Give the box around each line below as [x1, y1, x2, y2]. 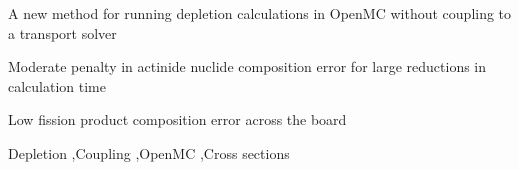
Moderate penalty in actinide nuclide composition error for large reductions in [8, 56, 487, 77]
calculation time [8, 75, 106, 96]
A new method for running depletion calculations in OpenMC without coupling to [8, 3, 512, 23]
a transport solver [8, 22, 117, 43]
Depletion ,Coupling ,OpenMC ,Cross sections [8, 142, 290, 163]
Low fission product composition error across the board [8, 109, 347, 130]
